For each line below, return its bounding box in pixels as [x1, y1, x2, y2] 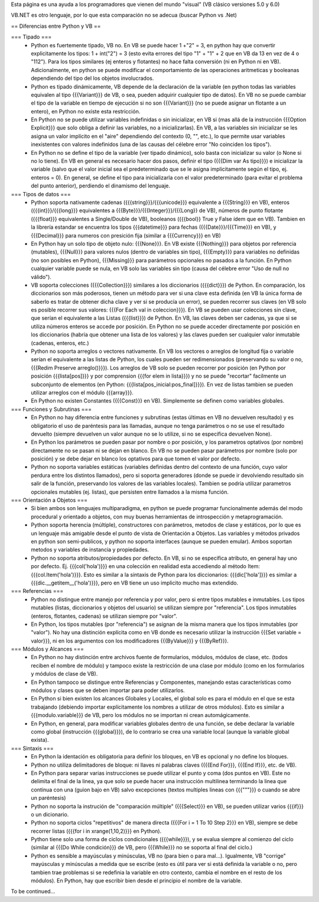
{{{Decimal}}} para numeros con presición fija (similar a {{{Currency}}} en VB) [31, 232, 222, 239]
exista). [31, 736, 49, 744]
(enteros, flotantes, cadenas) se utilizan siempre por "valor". [31, 612, 177, 619]
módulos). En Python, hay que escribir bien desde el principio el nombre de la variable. [31, 877, 242, 884]
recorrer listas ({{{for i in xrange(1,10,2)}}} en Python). [31, 828, 162, 835]
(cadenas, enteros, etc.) [31, 339, 89, 346]
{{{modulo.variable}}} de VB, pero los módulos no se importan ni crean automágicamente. [31, 712, 250, 719]
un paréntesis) [31, 794, 66, 802]
